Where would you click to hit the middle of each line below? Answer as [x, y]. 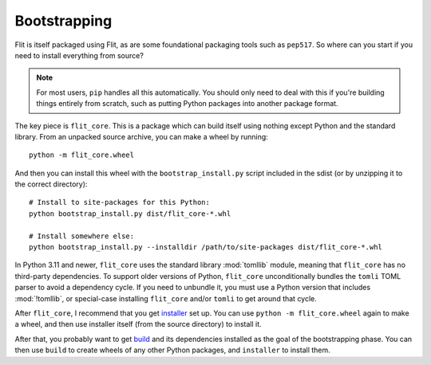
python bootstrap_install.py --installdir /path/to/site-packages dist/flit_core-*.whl [206, 247]
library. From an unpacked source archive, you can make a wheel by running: [142, 136]
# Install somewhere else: [82, 236]
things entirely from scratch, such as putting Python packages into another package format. [187, 104]
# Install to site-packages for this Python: [120, 202]
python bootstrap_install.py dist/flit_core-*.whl [130, 214]
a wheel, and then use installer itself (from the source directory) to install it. [138, 324]
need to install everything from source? [79, 55]
